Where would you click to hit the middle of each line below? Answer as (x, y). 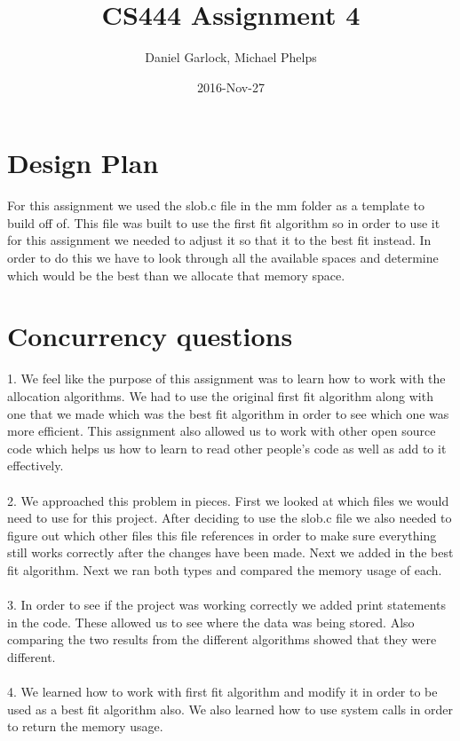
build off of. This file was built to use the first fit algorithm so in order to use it (224, 222)
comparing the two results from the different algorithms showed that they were (222, 639)
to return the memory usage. (85, 726)
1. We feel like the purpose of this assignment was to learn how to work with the (226, 378)
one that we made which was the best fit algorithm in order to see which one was (228, 413)
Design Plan (83, 163)
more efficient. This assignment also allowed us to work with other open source (222, 431)
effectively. (36, 465)
